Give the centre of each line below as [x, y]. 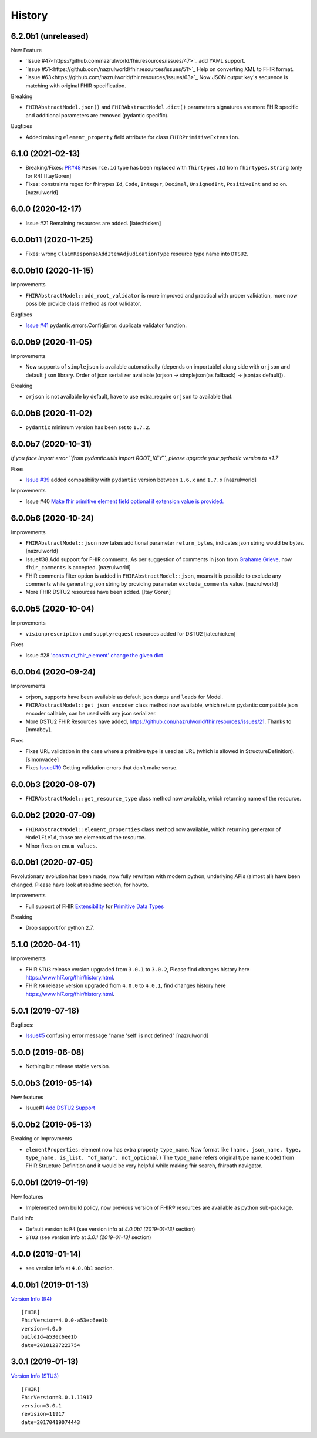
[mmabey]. [39, 730]
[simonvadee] [42, 759]
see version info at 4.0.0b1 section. [70, 1268]
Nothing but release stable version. [68, 1066]
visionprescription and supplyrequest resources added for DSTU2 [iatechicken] [131, 633]
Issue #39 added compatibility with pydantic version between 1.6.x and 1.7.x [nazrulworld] [141, 480]
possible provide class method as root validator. [83, 304]
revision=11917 [43, 1414]
